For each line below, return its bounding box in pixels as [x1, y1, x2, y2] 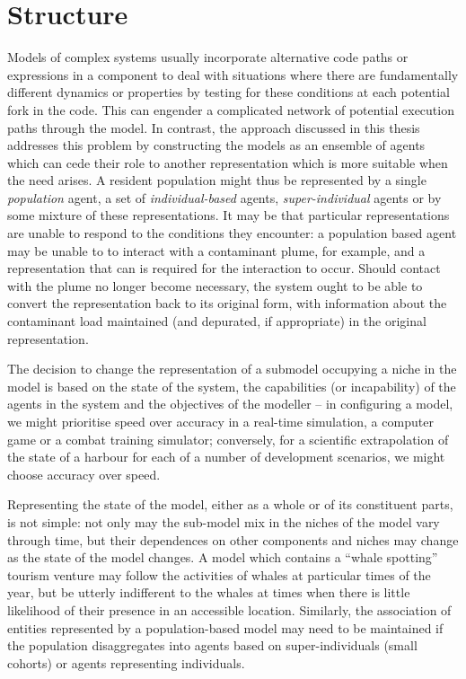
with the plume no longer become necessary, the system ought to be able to [7, 276, 423, 295]
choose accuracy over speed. [7, 464, 161, 483]
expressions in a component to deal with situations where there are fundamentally [7, 65, 459, 84]
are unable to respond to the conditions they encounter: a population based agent [7, 224, 457, 242]
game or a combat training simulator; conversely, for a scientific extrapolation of [7, 429, 449, 448]
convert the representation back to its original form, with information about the [7, 294, 447, 313]
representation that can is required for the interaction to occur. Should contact [7, 259, 441, 278]
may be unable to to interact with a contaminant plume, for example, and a [7, 241, 426, 260]
